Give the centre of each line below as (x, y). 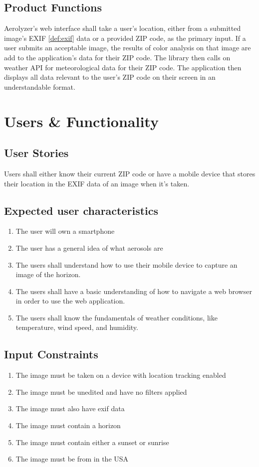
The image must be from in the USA (72, 459)
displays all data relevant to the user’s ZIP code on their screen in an (110, 77)
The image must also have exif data (70, 408)
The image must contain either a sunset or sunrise (92, 442)
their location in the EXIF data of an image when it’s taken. (97, 183)
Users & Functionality (81, 121)
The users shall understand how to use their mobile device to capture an (127, 264)
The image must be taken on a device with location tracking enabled (121, 375)
